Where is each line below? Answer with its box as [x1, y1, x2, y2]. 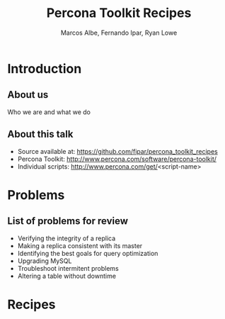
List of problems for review [7, 215, 129, 228]
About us [7, 89, 49, 101]
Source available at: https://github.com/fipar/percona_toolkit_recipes [17, 147, 218, 155]
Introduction [7, 60, 82, 77]
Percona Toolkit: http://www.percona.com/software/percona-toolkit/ [17, 155, 217, 163]
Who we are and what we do [7, 108, 91, 116]
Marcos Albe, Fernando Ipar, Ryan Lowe [60, 28, 178, 37]
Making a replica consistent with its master [17, 241, 143, 250]
